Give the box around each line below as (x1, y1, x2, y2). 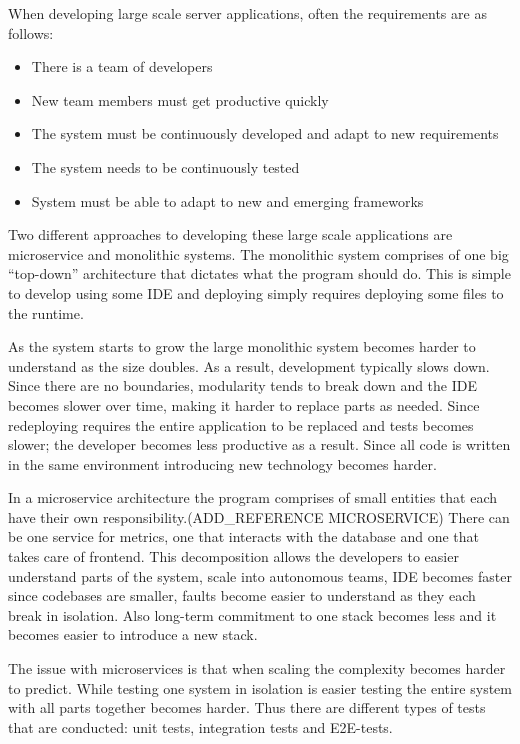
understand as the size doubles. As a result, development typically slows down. (8, 355, 490, 376)
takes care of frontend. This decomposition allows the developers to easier (8, 546, 459, 567)
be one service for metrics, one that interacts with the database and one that (8, 526, 479, 547)
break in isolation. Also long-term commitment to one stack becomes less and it (8, 604, 497, 625)
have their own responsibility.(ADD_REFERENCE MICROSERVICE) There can (8, 506, 510, 527)
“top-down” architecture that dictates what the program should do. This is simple (8, 263, 511, 284)
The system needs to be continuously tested (31, 156, 300, 177)
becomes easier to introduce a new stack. (8, 624, 258, 645)
